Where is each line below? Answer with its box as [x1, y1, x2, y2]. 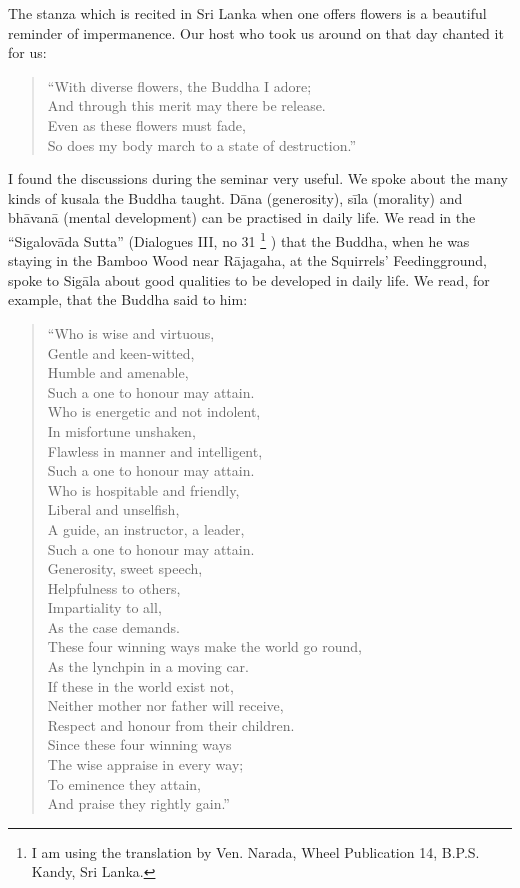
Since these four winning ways [47, 734, 232, 755]
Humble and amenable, [47, 362, 189, 383]
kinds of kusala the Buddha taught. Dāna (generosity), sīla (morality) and [8, 187, 463, 208]
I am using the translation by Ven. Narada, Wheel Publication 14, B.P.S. [31, 841, 480, 862]
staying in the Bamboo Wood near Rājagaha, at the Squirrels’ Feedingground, [8, 250, 487, 271]
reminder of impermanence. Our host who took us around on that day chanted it [8, 22, 504, 43]
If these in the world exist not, [47, 675, 234, 696]
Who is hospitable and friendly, [47, 479, 240, 500]
